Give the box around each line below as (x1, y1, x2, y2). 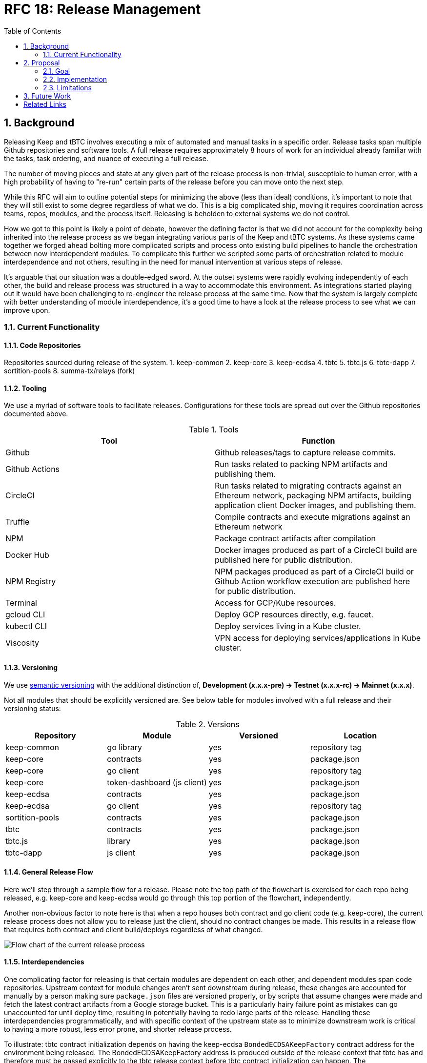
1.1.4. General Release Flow (4, 868, 93, 877)
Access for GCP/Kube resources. (215, 598, 336, 608)
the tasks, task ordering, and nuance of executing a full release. (4, 154, 208, 163)
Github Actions (5, 464, 60, 474)
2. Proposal (23, 58, 60, 67)
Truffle (5, 517, 30, 527)
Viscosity (5, 638, 39, 648)
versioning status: (4, 704, 61, 713)
